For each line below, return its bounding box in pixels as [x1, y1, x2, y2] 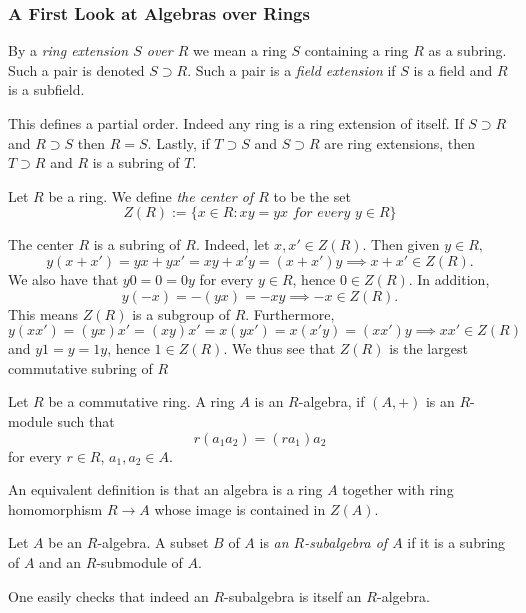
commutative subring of [8, 357, 153, 378]
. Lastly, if [147, 132, 210, 153]
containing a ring [304, 40, 409, 61]
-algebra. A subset [97, 532, 209, 553]
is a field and [413, 59, 493, 80]
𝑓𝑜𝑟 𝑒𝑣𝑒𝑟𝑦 [292, 206, 351, 221]
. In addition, [408, 268, 490, 289]
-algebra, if [298, 391, 365, 412]
